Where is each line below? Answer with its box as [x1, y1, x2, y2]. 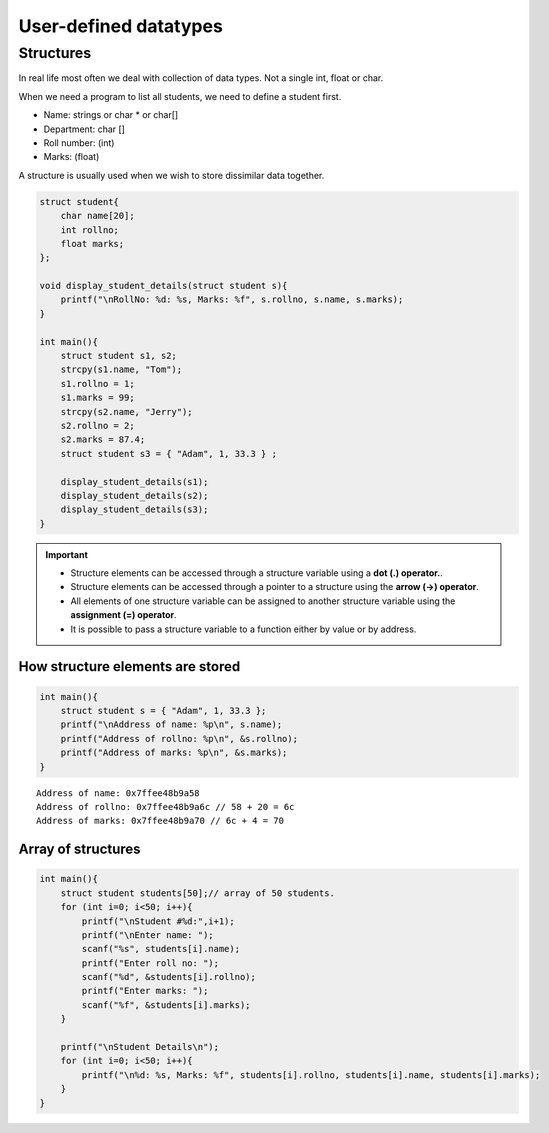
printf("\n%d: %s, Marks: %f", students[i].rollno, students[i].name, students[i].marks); [81, 1069, 541, 1080]
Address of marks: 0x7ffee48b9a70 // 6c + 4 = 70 [36, 815, 285, 827]
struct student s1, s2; [60, 350, 177, 362]
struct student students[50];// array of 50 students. [60, 887, 335, 899]
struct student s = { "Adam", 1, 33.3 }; [60, 705, 267, 717]
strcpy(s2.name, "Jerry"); [60, 406, 194, 417]
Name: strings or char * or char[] [43, 109, 179, 121]
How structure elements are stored [18, 658, 241, 675]
